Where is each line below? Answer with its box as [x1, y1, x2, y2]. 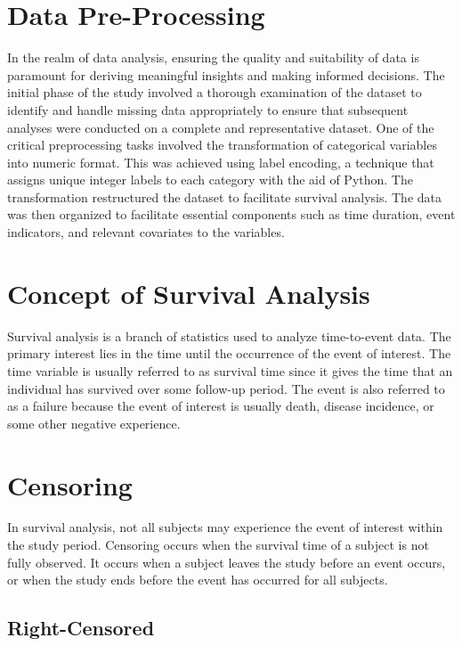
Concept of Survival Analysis [7, 274, 370, 311]
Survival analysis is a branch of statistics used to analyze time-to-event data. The [7, 326, 451, 345]
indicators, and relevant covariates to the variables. [7, 223, 285, 241]
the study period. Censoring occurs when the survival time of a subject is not [7, 536, 429, 554]
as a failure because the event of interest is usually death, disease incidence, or [7, 397, 434, 415]
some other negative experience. [7, 413, 181, 432]
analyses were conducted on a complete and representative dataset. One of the [7, 118, 434, 136]
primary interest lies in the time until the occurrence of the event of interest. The [7, 344, 451, 363]
